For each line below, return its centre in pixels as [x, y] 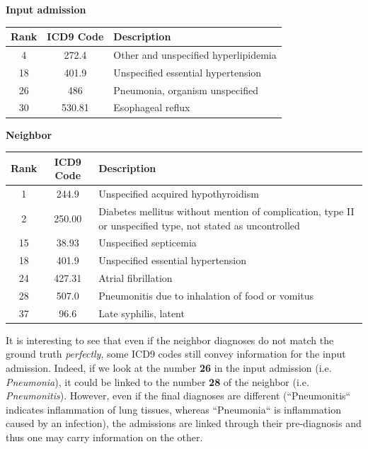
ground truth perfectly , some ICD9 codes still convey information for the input [176, 354]
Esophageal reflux [152, 107]
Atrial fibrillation [136, 278]
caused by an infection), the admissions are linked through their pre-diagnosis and [184, 423]
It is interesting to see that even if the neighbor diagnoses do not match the [170, 340]
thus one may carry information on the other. [104, 437]
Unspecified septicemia [148, 243]
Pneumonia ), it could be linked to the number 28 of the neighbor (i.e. [157, 381]
